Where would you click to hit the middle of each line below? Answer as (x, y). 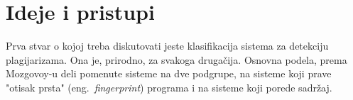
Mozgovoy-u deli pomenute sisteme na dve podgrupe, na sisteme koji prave (169, 73)
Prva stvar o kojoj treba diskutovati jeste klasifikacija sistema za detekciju (167, 46)
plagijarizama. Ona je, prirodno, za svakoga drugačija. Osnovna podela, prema (176, 59)
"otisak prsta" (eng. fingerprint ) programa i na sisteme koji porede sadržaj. (169, 87)
